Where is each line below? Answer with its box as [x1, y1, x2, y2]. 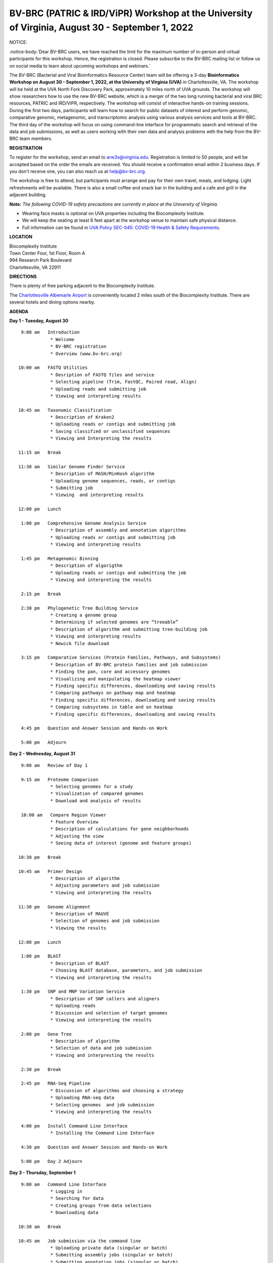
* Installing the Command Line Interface [50, 1130, 154, 1136]
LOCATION [9, 234, 33, 240]
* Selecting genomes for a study [50, 784, 133, 790]
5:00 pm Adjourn [21, 740, 67, 745]
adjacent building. [9, 192, 47, 198]
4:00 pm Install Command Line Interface [21, 1123, 128, 1129]
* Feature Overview [50, 819, 99, 824]
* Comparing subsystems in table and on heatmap [50, 704, 173, 710]
